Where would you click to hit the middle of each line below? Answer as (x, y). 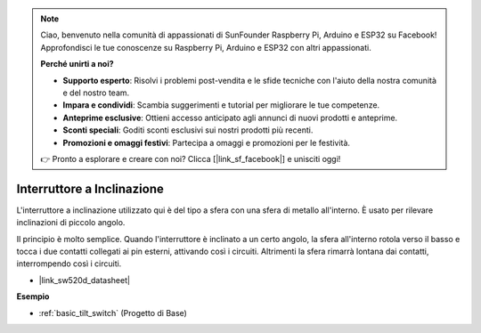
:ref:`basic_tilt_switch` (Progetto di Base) (113, 313)
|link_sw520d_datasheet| (85, 280)
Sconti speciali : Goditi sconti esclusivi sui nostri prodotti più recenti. (188, 130)
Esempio (33, 296)
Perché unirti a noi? (77, 64)
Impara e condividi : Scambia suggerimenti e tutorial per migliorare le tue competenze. (221, 105)
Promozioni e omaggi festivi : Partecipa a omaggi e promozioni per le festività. (207, 142)
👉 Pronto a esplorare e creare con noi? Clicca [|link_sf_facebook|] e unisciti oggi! (191, 158)
